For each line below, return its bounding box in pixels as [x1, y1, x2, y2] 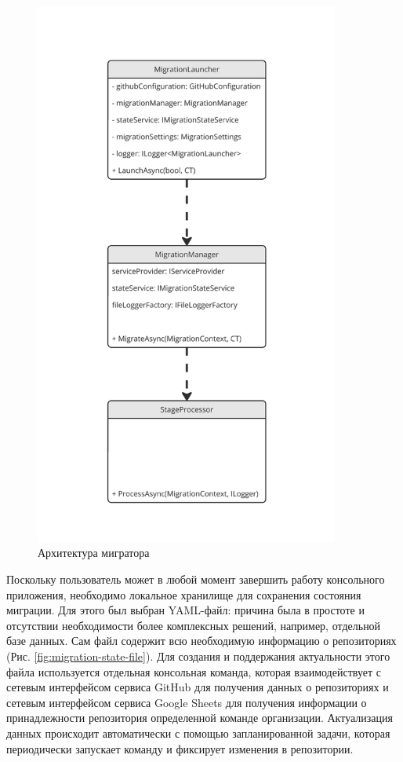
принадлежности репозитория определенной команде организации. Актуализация [6, 709, 393, 726]
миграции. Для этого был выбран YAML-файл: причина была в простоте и [6, 602, 365, 618]
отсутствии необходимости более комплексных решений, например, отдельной [6, 617, 381, 633]
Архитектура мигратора [38, 544, 150, 561]
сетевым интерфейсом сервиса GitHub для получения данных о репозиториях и [6, 679, 389, 695]
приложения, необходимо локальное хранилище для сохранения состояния [6, 586, 361, 603]
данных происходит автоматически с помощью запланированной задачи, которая [6, 725, 390, 741]
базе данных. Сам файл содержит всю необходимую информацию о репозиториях [6, 632, 397, 649]
